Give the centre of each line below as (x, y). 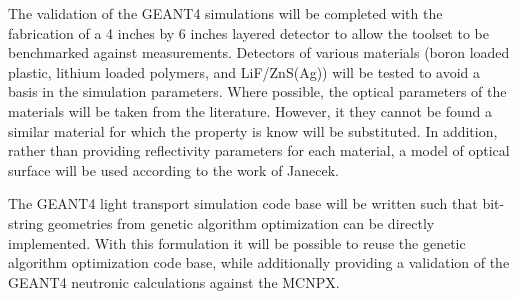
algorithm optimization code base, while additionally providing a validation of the (259, 262)
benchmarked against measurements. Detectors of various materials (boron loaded (259, 52)
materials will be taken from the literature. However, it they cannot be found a (250, 110)
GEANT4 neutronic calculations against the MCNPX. (174, 281)
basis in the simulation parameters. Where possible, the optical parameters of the (257, 91)
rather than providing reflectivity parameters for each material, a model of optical (259, 150)
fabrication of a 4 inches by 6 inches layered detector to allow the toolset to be (248, 32)
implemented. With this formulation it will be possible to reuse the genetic (237, 242)
